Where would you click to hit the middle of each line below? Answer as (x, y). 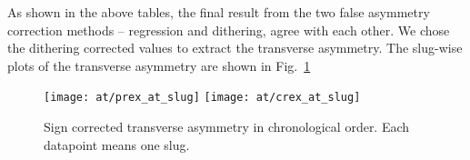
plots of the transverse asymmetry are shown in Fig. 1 (159, 65)
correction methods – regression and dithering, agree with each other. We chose (229, 30)
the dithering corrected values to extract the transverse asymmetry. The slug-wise (235, 48)
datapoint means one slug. (117, 144)
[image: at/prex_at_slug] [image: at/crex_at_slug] (202, 98)
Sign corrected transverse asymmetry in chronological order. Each (227, 127)
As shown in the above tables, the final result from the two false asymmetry (219, 12)
